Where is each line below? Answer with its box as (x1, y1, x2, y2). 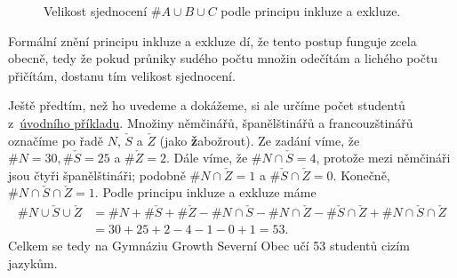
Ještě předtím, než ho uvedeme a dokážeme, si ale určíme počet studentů (8, 96, 405, 115)
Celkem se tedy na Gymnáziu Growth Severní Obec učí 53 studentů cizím (8, 236, 410, 255)
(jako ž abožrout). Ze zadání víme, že (159, 131, 360, 149)
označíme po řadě (8, 131, 103, 149)
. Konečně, (333, 165, 390, 184)
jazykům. (8, 253, 58, 272)
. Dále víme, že (165, 148, 248, 167)
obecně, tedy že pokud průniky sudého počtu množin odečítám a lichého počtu (8, 49, 438, 68)
